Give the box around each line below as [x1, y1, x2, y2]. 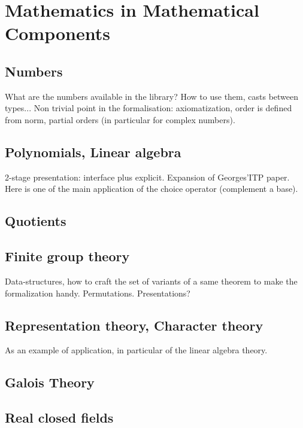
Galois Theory [5, 373, 95, 392]
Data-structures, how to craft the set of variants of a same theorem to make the [5, 274, 298, 287]
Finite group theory [5, 247, 130, 265]
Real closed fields [5, 408, 114, 427]
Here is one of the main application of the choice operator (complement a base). [5, 182, 298, 195]
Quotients [5, 212, 66, 230]
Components [5, 21, 110, 45]
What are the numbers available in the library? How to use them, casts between [5, 90, 299, 102]
